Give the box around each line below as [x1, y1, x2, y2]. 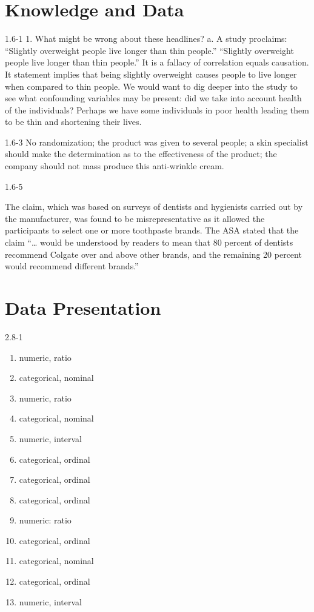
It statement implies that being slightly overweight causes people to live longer [5, 67, 297, 80]
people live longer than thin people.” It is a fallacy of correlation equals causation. [5, 56, 309, 69]
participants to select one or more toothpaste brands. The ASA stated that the [5, 224, 299, 237]
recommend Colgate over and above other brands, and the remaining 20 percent [5, 247, 302, 260]
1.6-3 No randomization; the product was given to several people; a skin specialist [5, 135, 309, 148]
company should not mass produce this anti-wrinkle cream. [5, 160, 224, 172]
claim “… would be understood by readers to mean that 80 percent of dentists [5, 236, 293, 249]
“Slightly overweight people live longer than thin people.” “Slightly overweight [5, 44, 294, 56]
